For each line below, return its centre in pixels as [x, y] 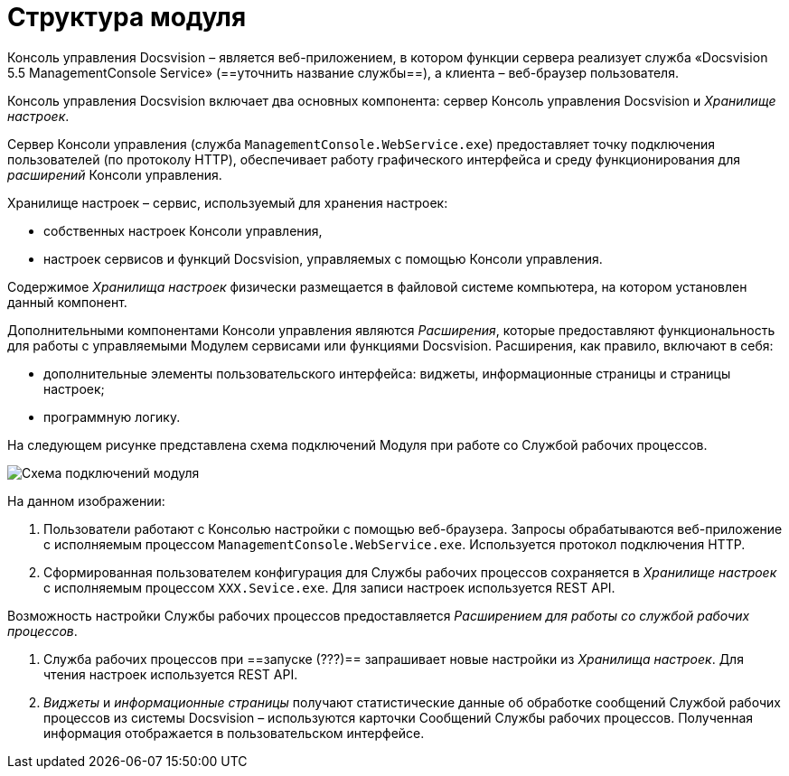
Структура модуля [127, 17]
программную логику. [112, 416]
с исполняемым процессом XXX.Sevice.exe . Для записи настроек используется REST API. [329, 587]
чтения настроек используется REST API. [171, 674]
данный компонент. [67, 302]
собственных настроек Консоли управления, [183, 230]
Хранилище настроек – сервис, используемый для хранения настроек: [228, 202]
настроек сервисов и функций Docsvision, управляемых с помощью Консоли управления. [323, 258]
